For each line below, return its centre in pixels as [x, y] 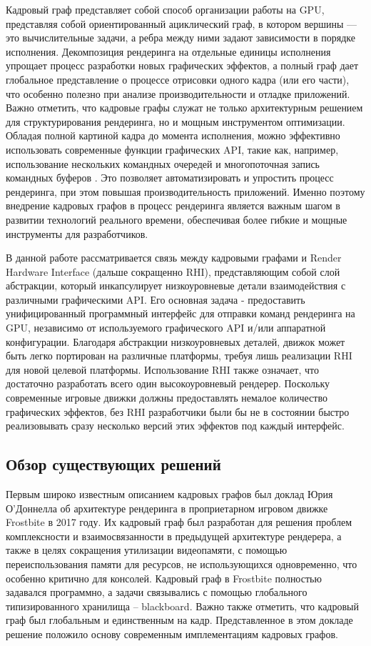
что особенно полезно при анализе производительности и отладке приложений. [178, 93]
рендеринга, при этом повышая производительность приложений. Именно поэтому [185, 191]
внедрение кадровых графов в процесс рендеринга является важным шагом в [173, 205]
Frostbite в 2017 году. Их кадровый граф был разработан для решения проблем [179, 522]
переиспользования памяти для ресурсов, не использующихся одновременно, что [182, 563]
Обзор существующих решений [113, 464]
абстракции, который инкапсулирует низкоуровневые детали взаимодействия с [176, 285]
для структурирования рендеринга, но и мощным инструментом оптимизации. [176, 121]
